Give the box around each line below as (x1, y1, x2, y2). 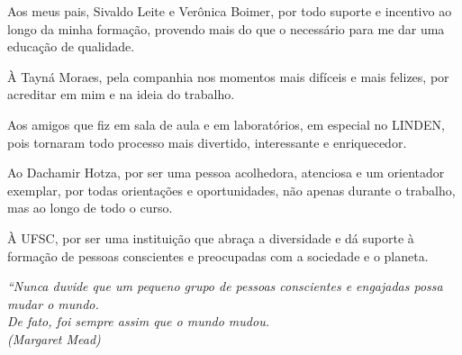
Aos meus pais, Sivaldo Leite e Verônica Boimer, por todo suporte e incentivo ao (7, 2, 452, 20)
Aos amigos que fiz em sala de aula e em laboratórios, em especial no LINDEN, (7, 114, 445, 133)
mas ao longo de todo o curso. (7, 198, 173, 217)
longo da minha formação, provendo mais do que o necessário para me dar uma (7, 19, 445, 38)
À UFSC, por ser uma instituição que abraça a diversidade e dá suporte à (7, 228, 414, 247)
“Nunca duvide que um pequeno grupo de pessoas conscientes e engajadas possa (7, 277, 443, 296)
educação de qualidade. (7, 37, 135, 56)
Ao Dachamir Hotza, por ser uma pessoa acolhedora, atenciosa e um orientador (7, 163, 445, 182)
